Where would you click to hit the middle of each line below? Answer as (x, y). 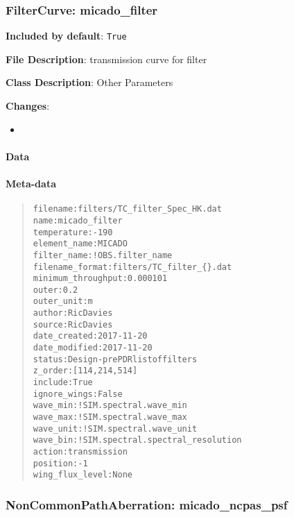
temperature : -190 (73, 232)
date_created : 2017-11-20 (90, 336)
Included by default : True (66, 36)
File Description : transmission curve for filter (106, 59)
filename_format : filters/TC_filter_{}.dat (132, 267)
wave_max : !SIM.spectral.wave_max (110, 417)
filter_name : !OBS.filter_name (103, 255)
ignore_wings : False (78, 394)
